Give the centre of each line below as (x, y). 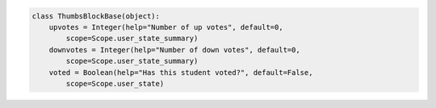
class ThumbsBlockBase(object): (96, 16)
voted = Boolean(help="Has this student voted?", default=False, (181, 72)
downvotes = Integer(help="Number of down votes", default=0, (174, 50)
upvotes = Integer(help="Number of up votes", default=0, (166, 27)
